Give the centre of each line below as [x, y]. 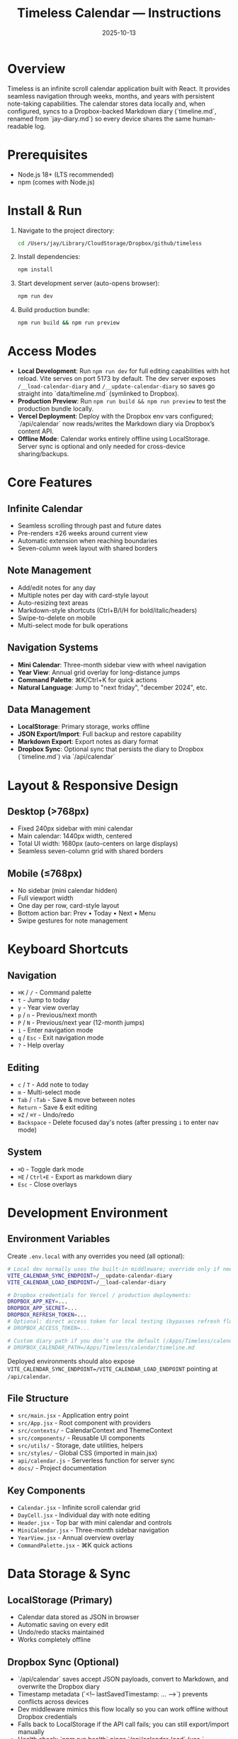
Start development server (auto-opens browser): [89, 283]
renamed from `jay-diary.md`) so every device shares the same [99, 118]
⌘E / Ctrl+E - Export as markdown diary [75, 1177]
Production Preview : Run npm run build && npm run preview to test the [122, 401]
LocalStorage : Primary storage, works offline [84, 727]
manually [31, 1731]
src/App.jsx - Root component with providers [84, 1423]
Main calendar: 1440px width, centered [75, 836]
